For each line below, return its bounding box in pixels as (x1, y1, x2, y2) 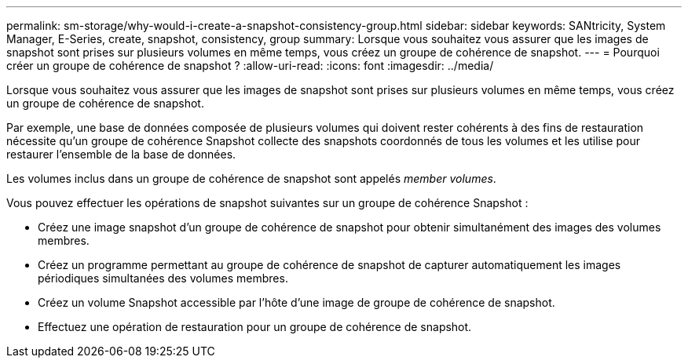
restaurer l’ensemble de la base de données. (6, 147, 236, 161)
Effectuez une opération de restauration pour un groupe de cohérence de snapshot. (38, 320, 472, 333)
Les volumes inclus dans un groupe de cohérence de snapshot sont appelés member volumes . (6, 172, 496, 185)
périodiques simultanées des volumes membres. (38, 271, 288, 285)
